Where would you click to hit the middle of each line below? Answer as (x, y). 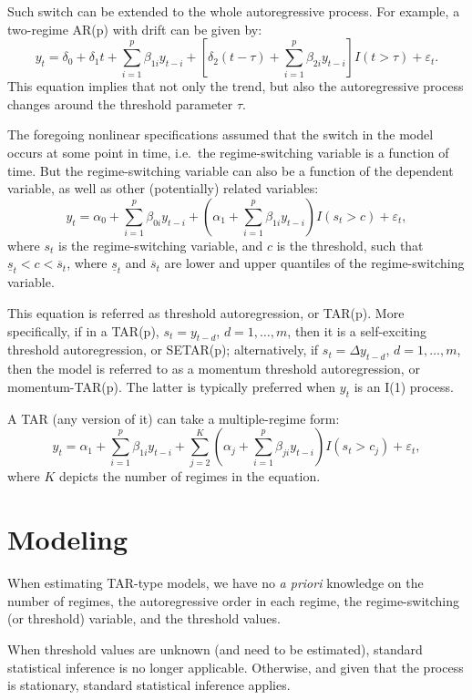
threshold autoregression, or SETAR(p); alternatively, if (163, 350)
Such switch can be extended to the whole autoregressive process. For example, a (234, 11)
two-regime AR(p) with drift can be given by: (135, 29)
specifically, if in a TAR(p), (83, 330)
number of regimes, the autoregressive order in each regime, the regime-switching (234, 600)
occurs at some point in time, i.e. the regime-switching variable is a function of (228, 152)
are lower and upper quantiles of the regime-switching (314, 263)
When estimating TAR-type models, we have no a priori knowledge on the (215, 583)
